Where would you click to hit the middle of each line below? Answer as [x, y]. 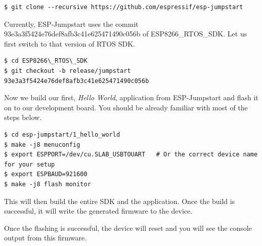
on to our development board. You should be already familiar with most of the [126, 107]
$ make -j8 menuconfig [42, 145]
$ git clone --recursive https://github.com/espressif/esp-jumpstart [124, 7]
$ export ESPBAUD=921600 [46, 174]
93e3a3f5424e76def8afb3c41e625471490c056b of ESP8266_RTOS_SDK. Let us [126, 34]
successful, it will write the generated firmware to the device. [98, 211]
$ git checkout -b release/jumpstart [68, 71]
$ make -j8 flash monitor [48, 184]
